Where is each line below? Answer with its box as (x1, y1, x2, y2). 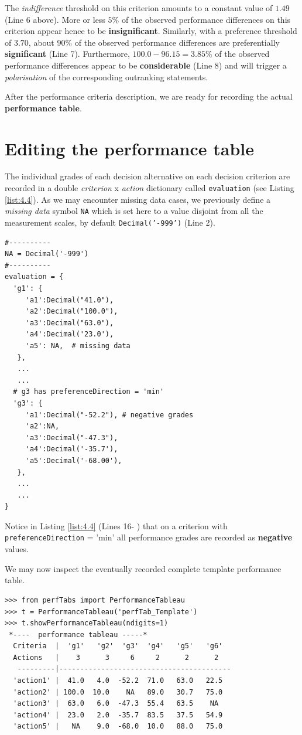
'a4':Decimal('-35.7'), (25, 445, 118, 454)
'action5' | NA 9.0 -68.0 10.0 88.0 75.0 (13, 722, 223, 731)
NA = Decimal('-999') (5, 250, 89, 258)
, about (28, 36, 54, 48)
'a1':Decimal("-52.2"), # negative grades (25, 410, 194, 419)
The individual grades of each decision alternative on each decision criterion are (5, 170, 290, 182)
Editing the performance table (5, 136, 254, 160)
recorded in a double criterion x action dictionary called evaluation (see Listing (5, 182, 294, 194)
